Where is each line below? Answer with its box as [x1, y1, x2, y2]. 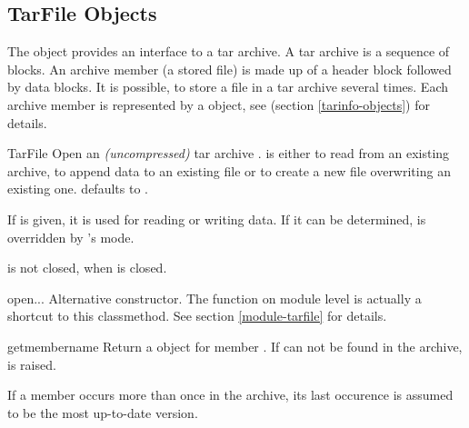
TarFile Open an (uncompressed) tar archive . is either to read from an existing [7, 144, 450, 163]
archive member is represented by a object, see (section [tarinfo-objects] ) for [7, 95, 430, 114]
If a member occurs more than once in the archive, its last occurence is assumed [7, 385, 454, 404]
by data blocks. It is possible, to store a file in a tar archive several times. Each [7, 77, 449, 96]
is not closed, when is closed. [7, 258, 167, 277]
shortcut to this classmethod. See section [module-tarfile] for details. [7, 306, 387, 325]
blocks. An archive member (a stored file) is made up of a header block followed [7, 59, 452, 78]
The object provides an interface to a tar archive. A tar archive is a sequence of [7, 42, 450, 61]
